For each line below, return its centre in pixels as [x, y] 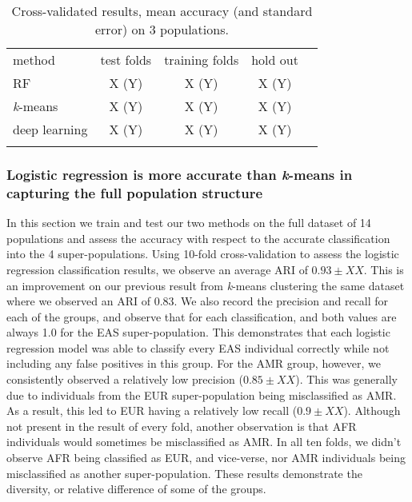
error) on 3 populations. [162, 29]
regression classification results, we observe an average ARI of [157, 269]
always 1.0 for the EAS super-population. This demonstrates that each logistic [198, 332]
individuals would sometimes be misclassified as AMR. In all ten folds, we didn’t [204, 442]
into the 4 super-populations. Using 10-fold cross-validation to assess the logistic [203, 254]
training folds [202, 60]
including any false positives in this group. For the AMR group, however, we [194, 363]
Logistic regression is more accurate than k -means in [180, 174]
